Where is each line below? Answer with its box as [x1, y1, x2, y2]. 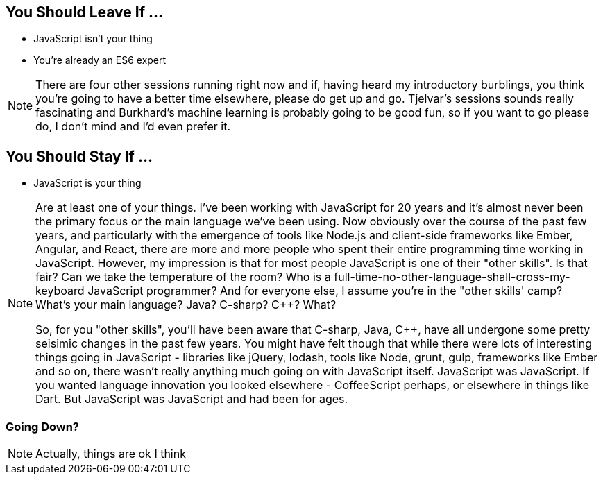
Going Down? [6, 419, 80, 434]
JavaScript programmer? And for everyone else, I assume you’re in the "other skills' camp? [87, 284, 563, 298]
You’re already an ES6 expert [33, 54, 167, 67]
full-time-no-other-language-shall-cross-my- [334, 270, 570, 284]
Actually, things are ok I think [35, 447, 186, 461]
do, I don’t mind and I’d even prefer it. [35, 119, 231, 134]
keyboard [35, 284, 85, 298]
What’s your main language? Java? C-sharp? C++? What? [35, 298, 337, 312]
